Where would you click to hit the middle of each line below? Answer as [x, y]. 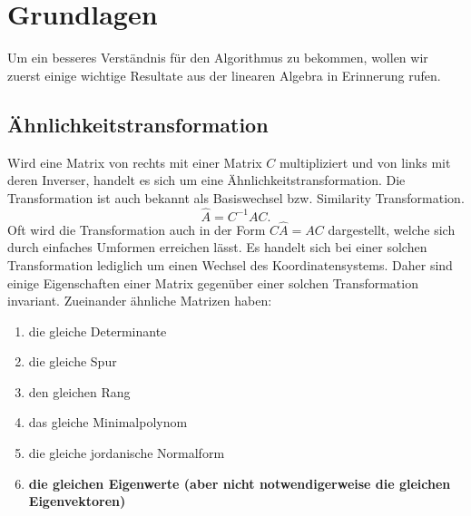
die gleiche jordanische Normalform [127, 453]
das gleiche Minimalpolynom [108, 422]
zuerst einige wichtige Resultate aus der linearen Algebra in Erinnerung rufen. [224, 75]
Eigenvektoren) [77, 501]
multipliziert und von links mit [365, 162]
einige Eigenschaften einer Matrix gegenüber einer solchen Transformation [213, 282]
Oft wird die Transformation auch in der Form [137, 229]
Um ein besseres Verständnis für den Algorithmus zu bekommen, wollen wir [218, 58]
